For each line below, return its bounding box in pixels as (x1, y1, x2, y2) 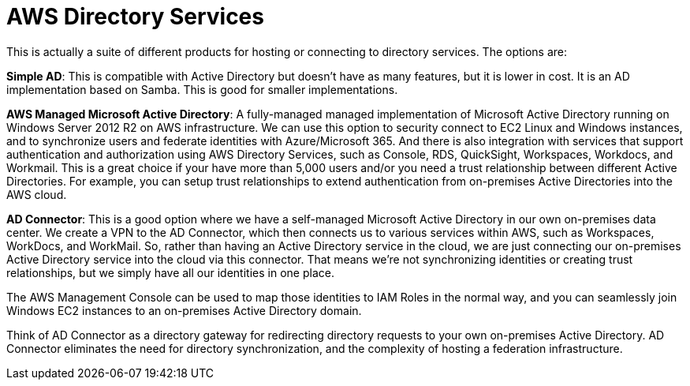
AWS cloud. (6, 187, 67, 201)
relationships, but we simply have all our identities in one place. (6, 265, 334, 279)
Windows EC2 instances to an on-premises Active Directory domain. (6, 303, 362, 317)
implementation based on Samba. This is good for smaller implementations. (6, 82, 398, 96)
